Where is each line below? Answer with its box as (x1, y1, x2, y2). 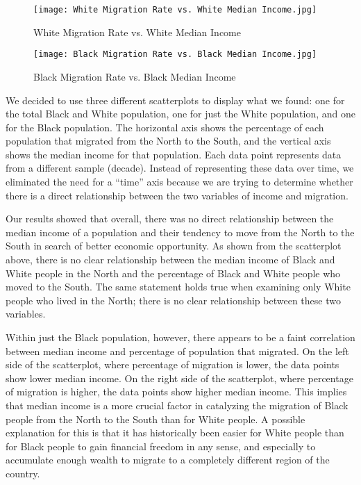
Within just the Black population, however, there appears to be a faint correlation (6, 330, 355, 344)
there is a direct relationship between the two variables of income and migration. (6, 188, 349, 202)
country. (6, 466, 40, 480)
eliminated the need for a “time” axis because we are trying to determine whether (6, 174, 353, 189)
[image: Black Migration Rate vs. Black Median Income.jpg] (33, 49, 317, 60)
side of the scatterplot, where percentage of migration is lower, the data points (6, 357, 339, 372)
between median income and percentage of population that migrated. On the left (6, 343, 349, 358)
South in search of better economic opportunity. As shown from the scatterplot (6, 238, 342, 253)
